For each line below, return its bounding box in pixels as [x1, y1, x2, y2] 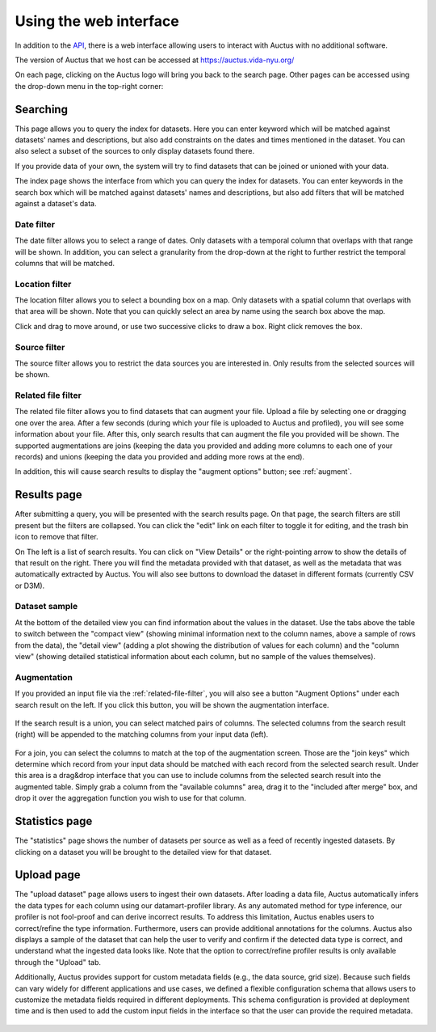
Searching [15, 102, 69, 116]
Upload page [15, 868, 81, 882]
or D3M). [15, 581, 45, 590]
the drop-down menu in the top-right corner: [15, 81, 164, 91]
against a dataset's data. [15, 198, 97, 208]
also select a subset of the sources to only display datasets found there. [15, 146, 254, 156]
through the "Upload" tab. [15, 957, 101, 966]
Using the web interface [15, 12, 179, 30]
